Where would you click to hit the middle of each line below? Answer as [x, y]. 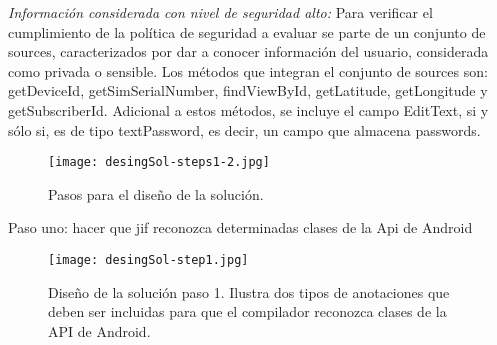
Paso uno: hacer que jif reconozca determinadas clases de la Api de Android [240, 227]
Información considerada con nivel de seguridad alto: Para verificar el [220, 12]
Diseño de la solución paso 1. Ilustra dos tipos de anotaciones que [249, 291]
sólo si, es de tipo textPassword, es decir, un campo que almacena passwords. [244, 129]
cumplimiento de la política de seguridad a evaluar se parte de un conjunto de [247, 31]
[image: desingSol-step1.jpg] [148, 260]
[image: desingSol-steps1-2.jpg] [159, 162]
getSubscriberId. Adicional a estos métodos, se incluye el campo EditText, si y [248, 109]
